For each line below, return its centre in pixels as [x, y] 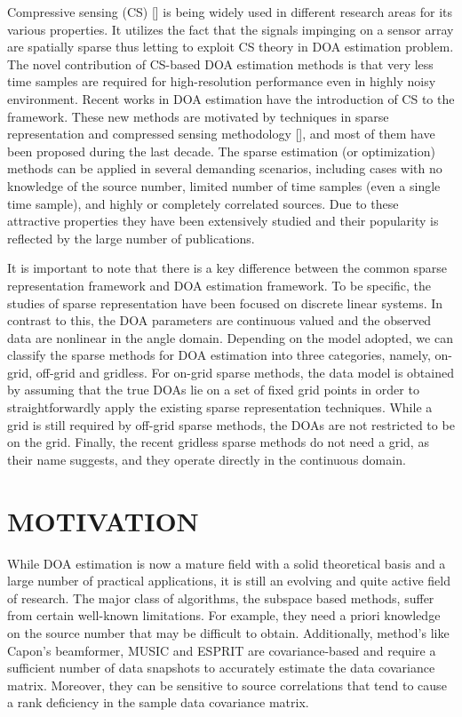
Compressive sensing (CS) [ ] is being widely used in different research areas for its [230, 12]
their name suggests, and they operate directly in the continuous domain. [207, 459]
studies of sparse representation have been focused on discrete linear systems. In [225, 303]
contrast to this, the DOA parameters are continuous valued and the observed [219, 320]
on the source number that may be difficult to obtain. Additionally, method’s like [228, 632]
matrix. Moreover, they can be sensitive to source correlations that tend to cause [227, 685]
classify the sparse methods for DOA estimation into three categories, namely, [219, 355]
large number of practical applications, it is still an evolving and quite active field [229, 581]
